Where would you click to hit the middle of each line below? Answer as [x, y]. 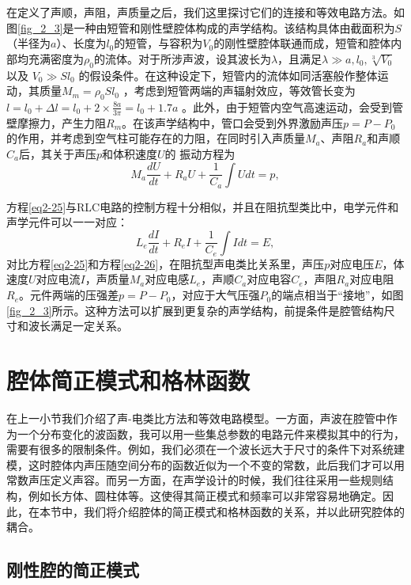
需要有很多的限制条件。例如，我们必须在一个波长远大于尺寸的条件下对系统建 [205, 449]
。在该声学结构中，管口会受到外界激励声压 [233, 122]
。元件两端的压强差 [69, 295]
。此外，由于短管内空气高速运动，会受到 [287, 106]
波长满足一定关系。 [78, 326]
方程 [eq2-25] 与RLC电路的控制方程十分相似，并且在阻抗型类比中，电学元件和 [203, 206]
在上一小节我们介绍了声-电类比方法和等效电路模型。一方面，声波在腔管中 [196, 418]
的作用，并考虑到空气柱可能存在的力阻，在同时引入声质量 [156, 138]
